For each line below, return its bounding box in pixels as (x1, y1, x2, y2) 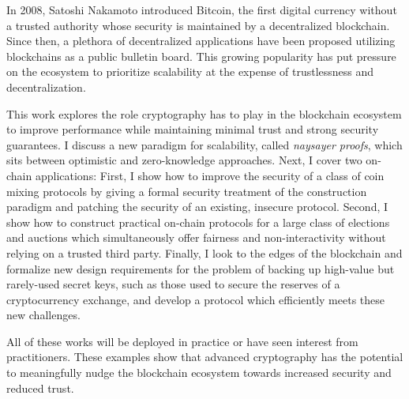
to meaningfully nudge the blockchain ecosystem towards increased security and (6, 364, 392, 381)
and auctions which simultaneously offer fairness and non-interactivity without (6, 229, 386, 246)
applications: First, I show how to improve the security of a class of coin (35, 167, 385, 183)
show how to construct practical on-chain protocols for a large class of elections (6, 213, 390, 230)
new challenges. (6, 307, 81, 323)
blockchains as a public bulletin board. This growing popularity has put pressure (6, 47, 396, 64)
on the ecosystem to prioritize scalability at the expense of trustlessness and (6, 63, 374, 80)
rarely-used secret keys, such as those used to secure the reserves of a (6, 276, 340, 292)
